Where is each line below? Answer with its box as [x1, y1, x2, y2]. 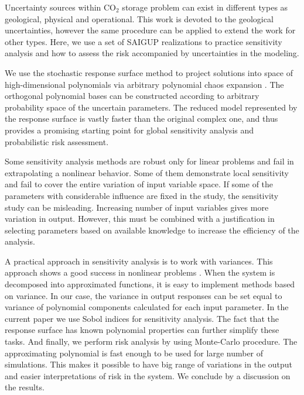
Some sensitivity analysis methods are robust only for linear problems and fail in [5, 155, 294, 167]
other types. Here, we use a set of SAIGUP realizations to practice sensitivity [5, 35, 282, 47]
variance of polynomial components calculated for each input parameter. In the [5, 301, 289, 313]
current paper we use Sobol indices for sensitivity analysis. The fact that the [5, 312, 279, 324]
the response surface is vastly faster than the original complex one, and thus [5, 112, 278, 125]
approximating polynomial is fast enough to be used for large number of [5, 346, 264, 359]
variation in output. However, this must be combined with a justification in [5, 212, 275, 225]
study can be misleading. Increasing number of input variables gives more [5, 201, 269, 213]
